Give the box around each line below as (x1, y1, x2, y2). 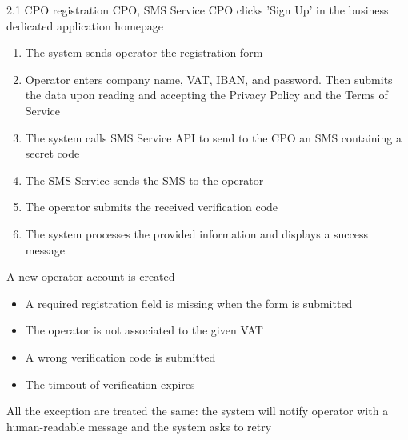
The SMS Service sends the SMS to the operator (25, 171, 264, 188)
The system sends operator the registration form (25, 44, 263, 61)
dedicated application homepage (6, 17, 164, 34)
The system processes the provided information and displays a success (25, 225, 369, 242)
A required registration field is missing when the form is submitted (25, 294, 353, 311)
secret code (25, 145, 80, 162)
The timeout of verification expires (25, 375, 195, 392)
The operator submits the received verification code (25, 198, 278, 215)
